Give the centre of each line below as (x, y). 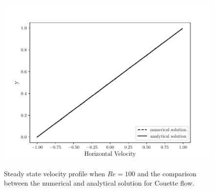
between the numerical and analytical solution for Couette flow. (99, 183)
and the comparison (167, 173)
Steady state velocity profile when (55, 173)
